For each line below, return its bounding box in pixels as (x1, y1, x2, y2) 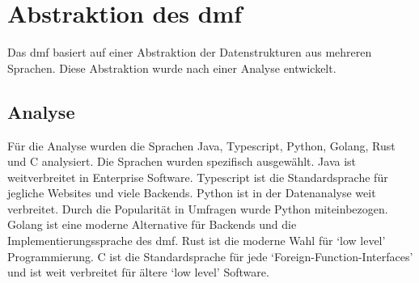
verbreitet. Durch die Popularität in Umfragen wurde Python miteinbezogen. (7, 200, 388, 217)
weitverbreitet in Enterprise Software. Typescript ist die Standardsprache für (7, 168, 388, 185)
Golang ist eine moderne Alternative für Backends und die (7, 216, 297, 233)
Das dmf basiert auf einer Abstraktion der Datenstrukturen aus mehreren (7, 44, 372, 61)
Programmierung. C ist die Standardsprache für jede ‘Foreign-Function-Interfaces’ (7, 247, 413, 264)
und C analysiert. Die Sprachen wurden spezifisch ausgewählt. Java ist (7, 153, 357, 170)
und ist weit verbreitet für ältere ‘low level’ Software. (7, 264, 269, 281)
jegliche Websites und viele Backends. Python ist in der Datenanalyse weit (7, 184, 376, 201)
